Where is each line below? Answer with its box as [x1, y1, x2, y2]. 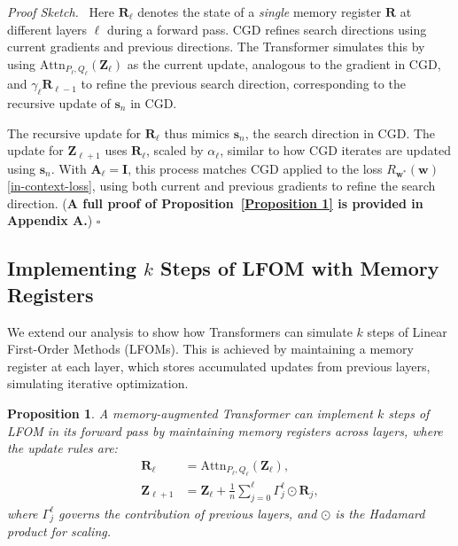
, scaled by [146, 141, 204, 160]
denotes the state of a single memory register [137, 3, 382, 20]
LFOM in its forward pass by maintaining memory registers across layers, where [7, 421, 443, 440]
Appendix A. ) [7, 211, 93, 230]
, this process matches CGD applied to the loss [128, 159, 383, 177]
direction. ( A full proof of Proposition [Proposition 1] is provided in [7, 193, 423, 212]
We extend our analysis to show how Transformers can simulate [7, 322, 353, 340]
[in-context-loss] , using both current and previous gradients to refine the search [7, 176, 436, 195]
